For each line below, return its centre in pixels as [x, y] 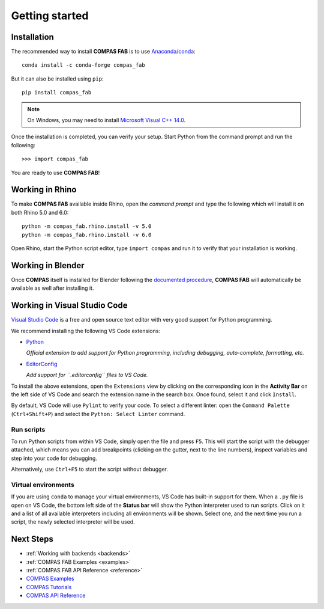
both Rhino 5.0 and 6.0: [40, 212]
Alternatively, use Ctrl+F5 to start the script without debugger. [89, 470]
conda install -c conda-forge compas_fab [83, 65]
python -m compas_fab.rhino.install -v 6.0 [87, 235]
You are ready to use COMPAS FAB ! [55, 173]
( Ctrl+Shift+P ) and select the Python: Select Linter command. [98, 414]
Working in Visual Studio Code [69, 306]
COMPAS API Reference [56, 596]
